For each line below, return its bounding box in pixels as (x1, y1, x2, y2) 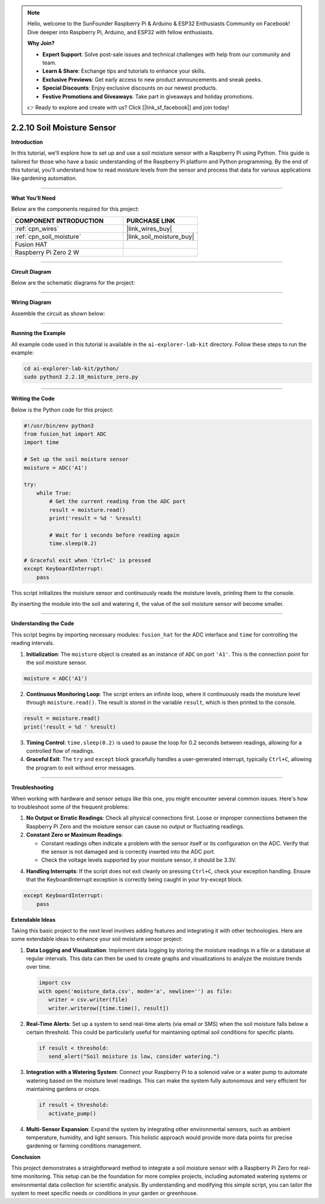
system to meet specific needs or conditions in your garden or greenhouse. (11, 1190, 198, 1197)
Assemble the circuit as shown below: (11, 310, 105, 317)
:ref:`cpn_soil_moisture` (14, 232, 81, 241)
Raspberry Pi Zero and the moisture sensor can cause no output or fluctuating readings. (26, 823, 245, 830)
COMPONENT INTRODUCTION (14, 217, 104, 225)
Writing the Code (11, 395, 55, 403)
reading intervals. (11, 640, 55, 647)
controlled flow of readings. (26, 747, 95, 755)
